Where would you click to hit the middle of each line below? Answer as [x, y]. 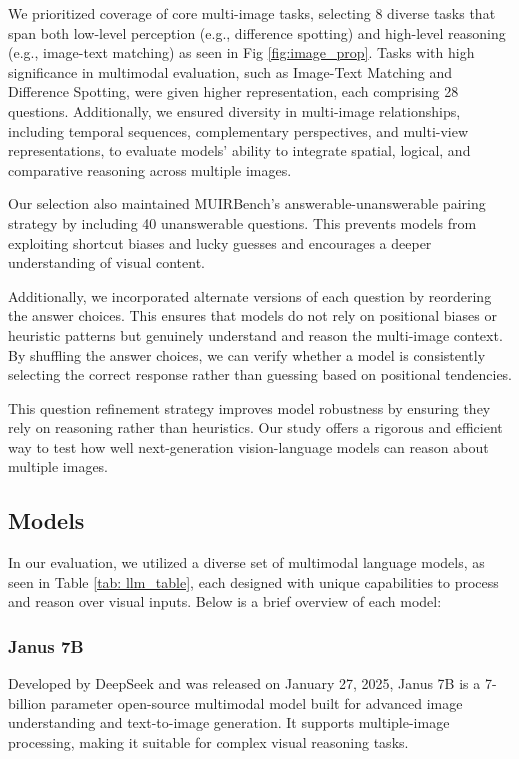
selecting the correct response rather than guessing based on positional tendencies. [260, 374]
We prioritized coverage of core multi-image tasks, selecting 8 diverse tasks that [252, 13]
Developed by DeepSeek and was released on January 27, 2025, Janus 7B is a [244, 683]
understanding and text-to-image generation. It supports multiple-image [229, 722]
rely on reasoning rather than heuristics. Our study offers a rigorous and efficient [255, 427]
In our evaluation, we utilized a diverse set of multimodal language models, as [246, 562]
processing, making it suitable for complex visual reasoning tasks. [208, 742]
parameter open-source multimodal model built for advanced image [256, 702]
